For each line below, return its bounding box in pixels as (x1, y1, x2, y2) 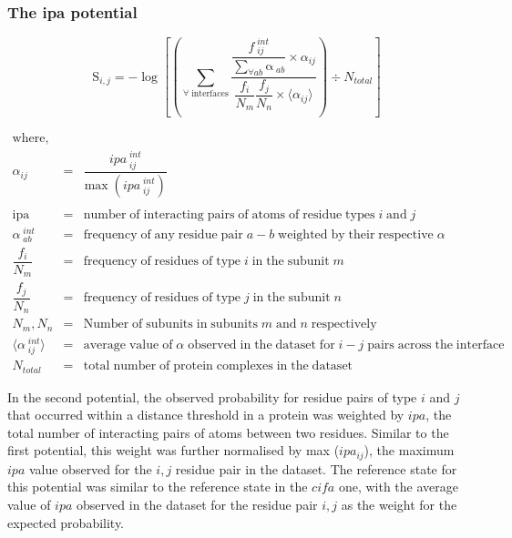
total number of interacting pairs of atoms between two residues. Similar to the (7, 422, 449, 442)
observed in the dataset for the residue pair (77, 495, 318, 514)
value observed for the (28, 459, 152, 478)
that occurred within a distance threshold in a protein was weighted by (7, 405, 404, 424)
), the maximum (364, 441, 455, 460)
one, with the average (338, 477, 458, 496)
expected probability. (7, 513, 125, 532)
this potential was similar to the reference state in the (7, 477, 308, 496)
